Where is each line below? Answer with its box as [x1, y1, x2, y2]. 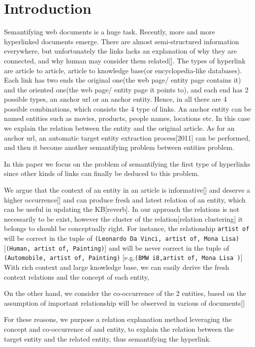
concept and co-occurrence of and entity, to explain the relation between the [4, 324, 234, 334]
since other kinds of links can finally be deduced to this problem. [4, 168, 199, 178]
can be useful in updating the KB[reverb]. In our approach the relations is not [4, 204, 240, 214]
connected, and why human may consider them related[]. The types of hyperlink [4, 55, 246, 65]
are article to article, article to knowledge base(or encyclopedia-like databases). [4, 65, 242, 75]
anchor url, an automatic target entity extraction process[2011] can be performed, [4, 132, 251, 143]
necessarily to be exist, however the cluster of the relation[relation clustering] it [4, 213, 243, 224]
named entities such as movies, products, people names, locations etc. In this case [4, 113, 250, 123]
